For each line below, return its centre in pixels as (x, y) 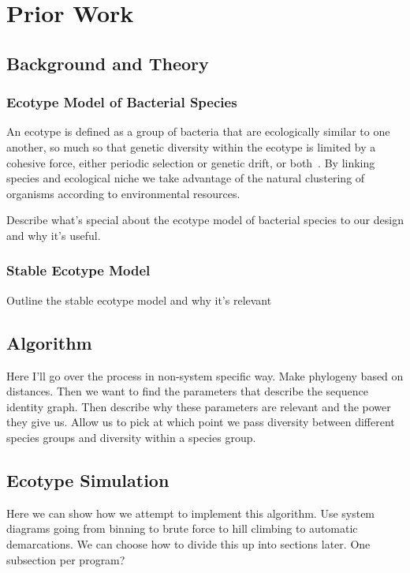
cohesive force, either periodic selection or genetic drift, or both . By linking (191, 162)
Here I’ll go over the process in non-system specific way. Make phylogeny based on (205, 375)
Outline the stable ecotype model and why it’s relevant (139, 300)
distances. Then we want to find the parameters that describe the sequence (187, 391)
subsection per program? (66, 559)
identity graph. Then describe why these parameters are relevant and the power (199, 406)
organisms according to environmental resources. (123, 193)
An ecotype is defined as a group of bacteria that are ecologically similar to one (198, 131)
